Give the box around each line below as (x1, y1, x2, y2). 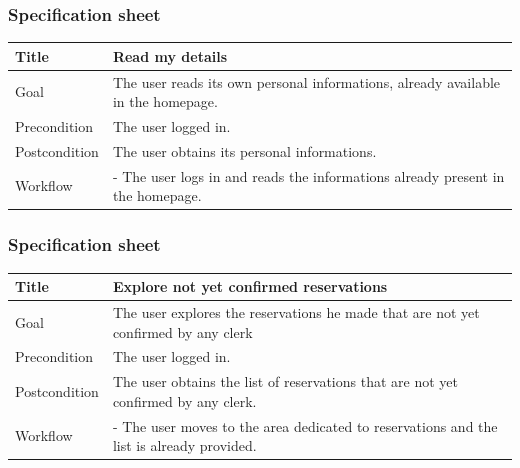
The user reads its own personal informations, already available (112, 71, 501, 92)
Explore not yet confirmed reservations (112, 276, 388, 297)
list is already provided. (112, 435, 257, 456)
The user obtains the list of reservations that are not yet (112, 371, 458, 392)
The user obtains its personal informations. (112, 140, 377, 161)
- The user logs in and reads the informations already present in (112, 165, 505, 186)
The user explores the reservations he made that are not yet (112, 301, 480, 322)
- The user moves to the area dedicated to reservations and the (112, 415, 498, 436)
